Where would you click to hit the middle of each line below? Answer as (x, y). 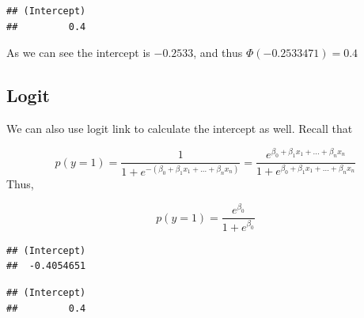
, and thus (218, 53)
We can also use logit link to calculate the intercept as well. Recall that (180, 128)
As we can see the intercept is (78, 53)
